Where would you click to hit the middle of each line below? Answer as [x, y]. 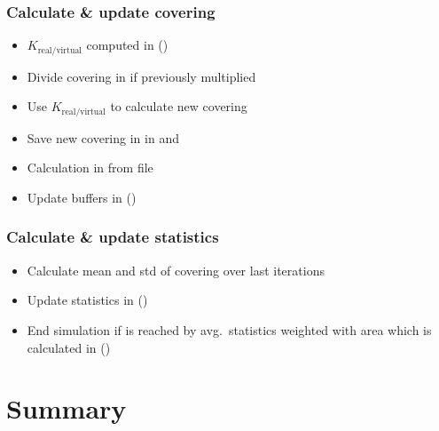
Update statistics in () [87, 300]
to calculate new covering [179, 106]
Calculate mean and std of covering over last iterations [176, 270]
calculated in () [69, 347]
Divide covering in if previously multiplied [141, 76]
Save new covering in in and [103, 137]
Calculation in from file [90, 168]
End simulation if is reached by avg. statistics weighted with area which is [229, 329]
